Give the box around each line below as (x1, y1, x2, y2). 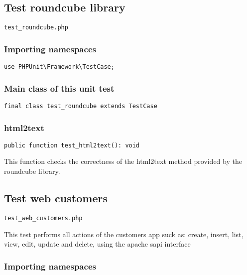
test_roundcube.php (4, 24, 68, 31)
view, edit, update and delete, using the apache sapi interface (4, 239, 191, 249)
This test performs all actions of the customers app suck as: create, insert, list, (4, 229, 244, 239)
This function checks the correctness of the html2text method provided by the (4, 156, 242, 166)
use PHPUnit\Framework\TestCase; (4, 63, 115, 71)
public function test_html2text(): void (4, 141, 140, 149)
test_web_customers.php (4, 214, 83, 222)
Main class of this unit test (4, 82, 115, 94)
